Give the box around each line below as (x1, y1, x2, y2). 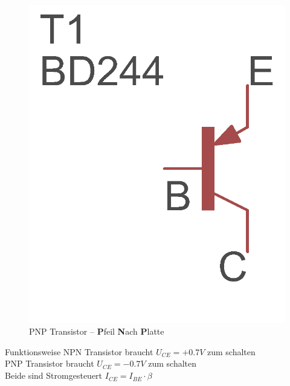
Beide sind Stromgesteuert (5, 369, 103, 382)
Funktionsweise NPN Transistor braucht (5, 345, 153, 358)
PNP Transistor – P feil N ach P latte (29, 325, 164, 338)
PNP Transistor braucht (5, 357, 94, 370)
